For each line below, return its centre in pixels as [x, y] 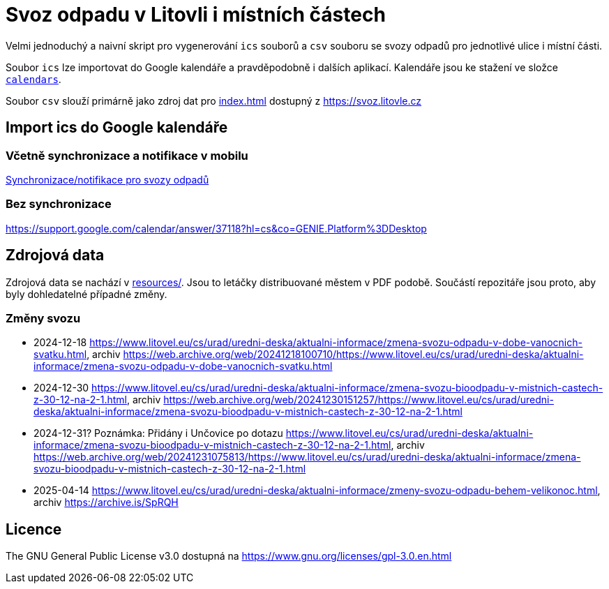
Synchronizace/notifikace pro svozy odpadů [107, 179]
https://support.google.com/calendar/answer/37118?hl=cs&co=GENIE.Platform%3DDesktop [216, 228]
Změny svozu [43, 318]
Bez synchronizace [59, 204]
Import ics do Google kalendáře [117, 128]
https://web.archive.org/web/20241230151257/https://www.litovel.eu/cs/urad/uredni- [359, 400]
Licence [34, 529]
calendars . [33, 79]
